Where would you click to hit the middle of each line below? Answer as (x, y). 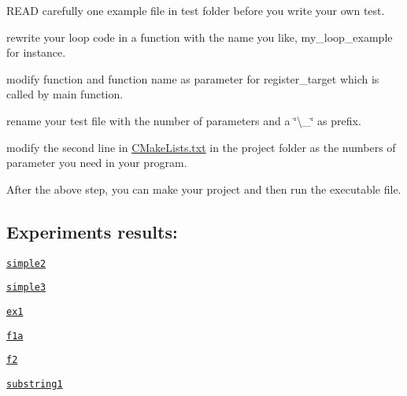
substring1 (35, 384)
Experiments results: (92, 231)
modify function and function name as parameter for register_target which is (193, 78)
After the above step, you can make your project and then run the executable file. (204, 189)
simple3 (26, 288)
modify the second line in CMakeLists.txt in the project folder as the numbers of (201, 147)
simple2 (26, 263)
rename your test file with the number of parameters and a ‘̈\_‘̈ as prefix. (184, 120)
